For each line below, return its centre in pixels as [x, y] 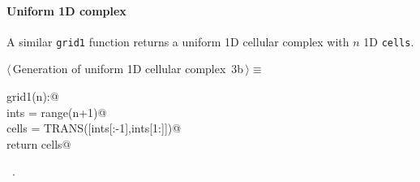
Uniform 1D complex [66, 10]
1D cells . [389, 41]
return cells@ [39, 143]
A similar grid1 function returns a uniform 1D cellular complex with [178, 41]
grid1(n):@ [33, 96]
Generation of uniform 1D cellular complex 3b [128, 69]
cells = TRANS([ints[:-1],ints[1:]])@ [94, 128]
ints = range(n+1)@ [57, 112]
